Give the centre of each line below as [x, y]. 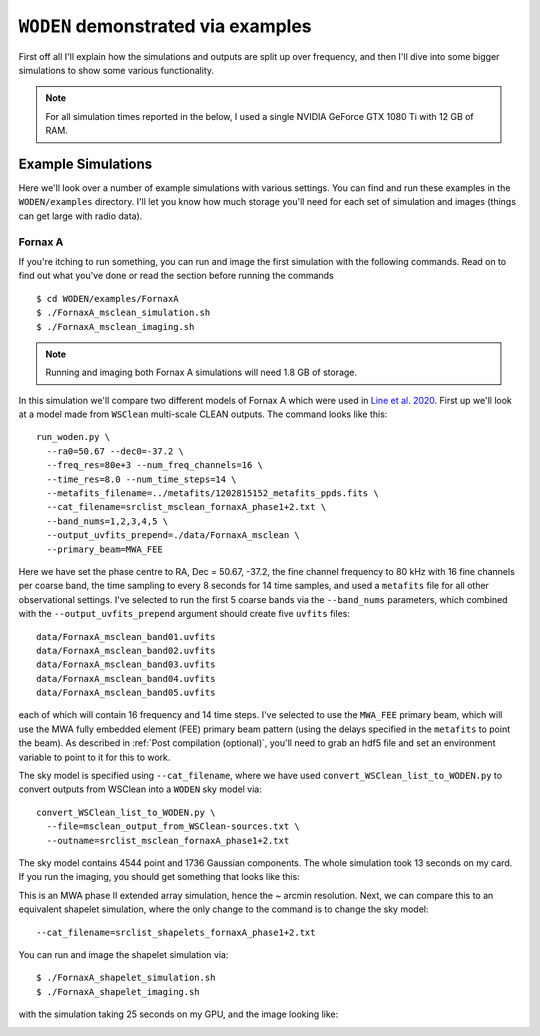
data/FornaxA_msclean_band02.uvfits [126, 650]
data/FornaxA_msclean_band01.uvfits [126, 636]
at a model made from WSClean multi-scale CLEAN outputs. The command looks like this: [203, 414]
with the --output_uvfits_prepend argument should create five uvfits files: [184, 614]
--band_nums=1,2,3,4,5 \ [107, 521]
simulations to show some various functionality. [116, 70]
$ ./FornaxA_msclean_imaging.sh [115, 326]
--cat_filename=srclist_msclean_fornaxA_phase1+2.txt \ [186, 507]
